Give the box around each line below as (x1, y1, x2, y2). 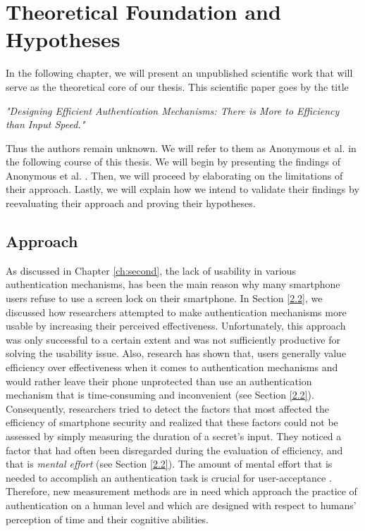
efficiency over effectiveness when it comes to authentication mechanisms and (6, 360, 338, 375)
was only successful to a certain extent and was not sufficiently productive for (6, 332, 340, 346)
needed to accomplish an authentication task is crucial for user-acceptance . (6, 470, 332, 485)
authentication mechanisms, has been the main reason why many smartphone (6, 277, 340, 292)
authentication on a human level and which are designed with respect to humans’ (6, 497, 357, 512)
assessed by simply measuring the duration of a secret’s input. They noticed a (6, 428, 342, 443)
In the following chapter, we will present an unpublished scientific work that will (6, 65, 353, 80)
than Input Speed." (6, 117, 85, 132)
